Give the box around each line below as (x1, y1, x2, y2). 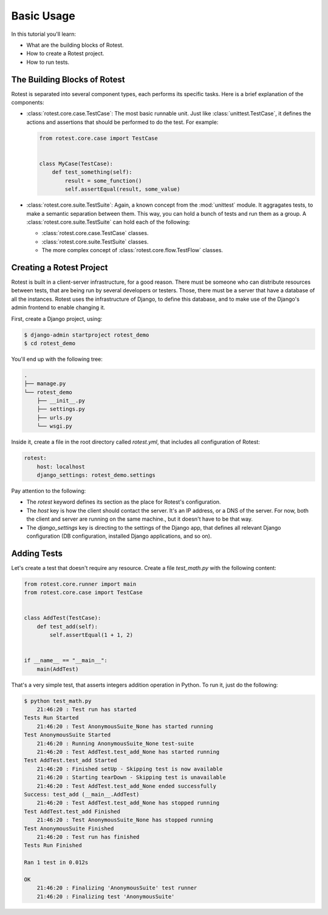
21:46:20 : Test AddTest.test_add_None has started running (36, 749, 220, 756)
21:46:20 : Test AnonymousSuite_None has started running (36, 723, 213, 730)
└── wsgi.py (36, 423, 73, 430)
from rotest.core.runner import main (24, 580, 137, 588)
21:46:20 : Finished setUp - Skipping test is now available (36, 766, 223, 772)
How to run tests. (26, 58, 70, 66)
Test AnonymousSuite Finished (24, 825, 114, 832)
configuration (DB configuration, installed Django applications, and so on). (26, 532, 212, 540)
